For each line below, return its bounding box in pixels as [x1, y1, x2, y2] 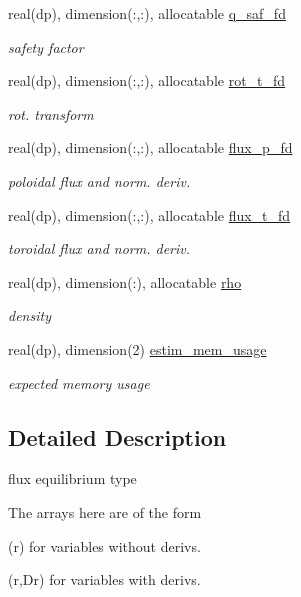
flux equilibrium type [8, 468, 137, 489]
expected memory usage [8, 372, 150, 393]
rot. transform [8, 103, 94, 124]
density [8, 305, 51, 326]
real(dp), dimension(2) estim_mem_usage [8, 338, 267, 359]
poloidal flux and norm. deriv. [8, 170, 191, 191]
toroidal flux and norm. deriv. [8, 238, 191, 259]
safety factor [8, 36, 84, 57]
